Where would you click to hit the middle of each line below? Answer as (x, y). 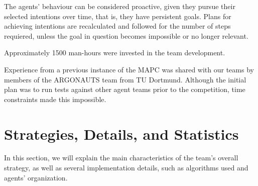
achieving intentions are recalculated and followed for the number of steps (117, 26)
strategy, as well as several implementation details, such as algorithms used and (126, 168)
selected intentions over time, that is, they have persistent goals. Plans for (118, 16)
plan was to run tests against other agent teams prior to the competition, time (125, 89)
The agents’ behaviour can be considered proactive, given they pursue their (120, 6)
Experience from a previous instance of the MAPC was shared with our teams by (129, 69)
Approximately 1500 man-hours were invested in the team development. (115, 53)
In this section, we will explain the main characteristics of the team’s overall (121, 158)
